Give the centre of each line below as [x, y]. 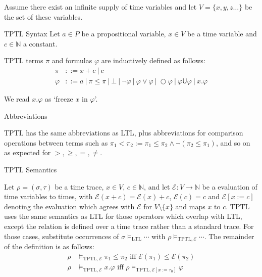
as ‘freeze [59, 99]
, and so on [233, 142]
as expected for [28, 152]
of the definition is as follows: [49, 246]
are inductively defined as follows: [153, 60]
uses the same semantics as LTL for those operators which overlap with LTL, [123, 216]
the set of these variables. [43, 16]
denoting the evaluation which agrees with [69, 206]
